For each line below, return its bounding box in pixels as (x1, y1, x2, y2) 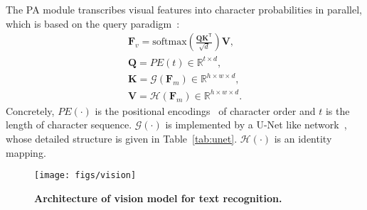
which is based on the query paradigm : (6, 16, 180, 31)
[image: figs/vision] (34, 170, 137, 181)
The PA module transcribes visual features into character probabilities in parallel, (6, 2, 363, 16)
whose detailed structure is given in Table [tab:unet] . (6, 131, 238, 145)
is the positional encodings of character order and (95, 103, 316, 118)
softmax (152, 37, 187, 48)
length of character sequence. (6, 117, 132, 132)
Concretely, (6, 103, 55, 118)
